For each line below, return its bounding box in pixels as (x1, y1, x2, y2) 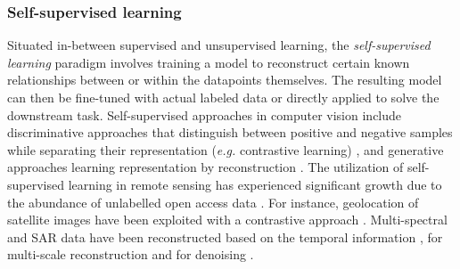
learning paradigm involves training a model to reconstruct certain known (7, 53, 410, 71)
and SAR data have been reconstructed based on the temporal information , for (7, 227, 443, 246)
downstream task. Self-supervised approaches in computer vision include (7, 105, 402, 124)
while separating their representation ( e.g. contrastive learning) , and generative (7, 140, 444, 159)
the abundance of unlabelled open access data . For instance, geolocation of (7, 192, 419, 211)
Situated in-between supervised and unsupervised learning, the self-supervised (7, 36, 431, 54)
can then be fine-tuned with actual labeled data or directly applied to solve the (7, 88, 439, 106)
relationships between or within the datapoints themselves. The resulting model (7, 70, 442, 89)
